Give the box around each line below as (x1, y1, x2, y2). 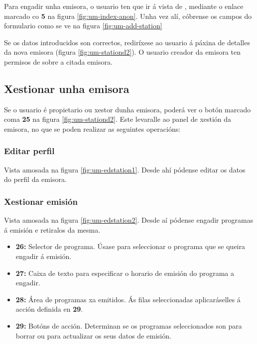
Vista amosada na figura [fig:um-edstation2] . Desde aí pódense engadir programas (4, 215, 254, 225)
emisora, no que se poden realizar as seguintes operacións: (4, 123, 181, 134)
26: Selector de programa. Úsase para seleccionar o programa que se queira (15, 241, 246, 252)
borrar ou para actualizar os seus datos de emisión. (15, 330, 171, 341)
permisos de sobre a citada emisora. (4, 56, 113, 67)
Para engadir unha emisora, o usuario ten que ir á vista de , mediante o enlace (4, 1, 244, 11)
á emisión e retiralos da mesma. (4, 224, 101, 235)
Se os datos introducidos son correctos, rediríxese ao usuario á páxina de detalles (4, 37, 250, 47)
